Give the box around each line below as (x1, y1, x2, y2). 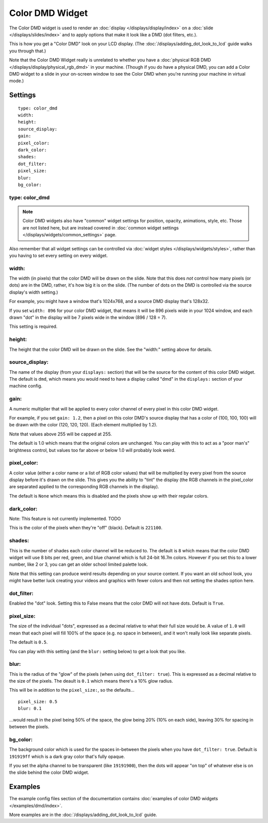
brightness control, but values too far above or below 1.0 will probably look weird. (9, 447, 176, 453)
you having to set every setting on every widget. (9, 252, 108, 258)
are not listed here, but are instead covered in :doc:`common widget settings (22, 224, 179, 231)
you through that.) (9, 48, 47, 54)
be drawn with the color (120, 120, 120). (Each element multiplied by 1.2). (9, 422, 157, 428)
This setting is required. (9, 323, 58, 329)
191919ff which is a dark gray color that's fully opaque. (9, 753, 125, 759)
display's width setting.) (9, 289, 58, 295)
